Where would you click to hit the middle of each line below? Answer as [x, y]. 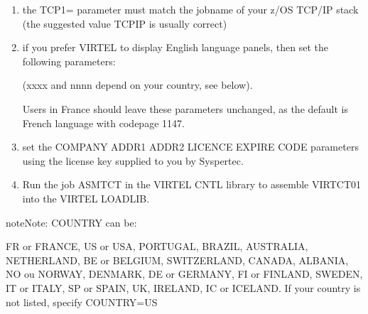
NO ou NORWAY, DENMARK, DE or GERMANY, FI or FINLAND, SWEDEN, [184, 274]
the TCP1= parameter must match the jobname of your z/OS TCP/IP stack [190, 9]
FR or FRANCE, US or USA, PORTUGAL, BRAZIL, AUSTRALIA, [157, 246]
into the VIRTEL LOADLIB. [86, 198]
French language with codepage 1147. [103, 123]
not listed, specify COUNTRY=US [82, 302]
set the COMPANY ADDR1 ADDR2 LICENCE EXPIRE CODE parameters [190, 147]
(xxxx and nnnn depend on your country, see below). [137, 85]
